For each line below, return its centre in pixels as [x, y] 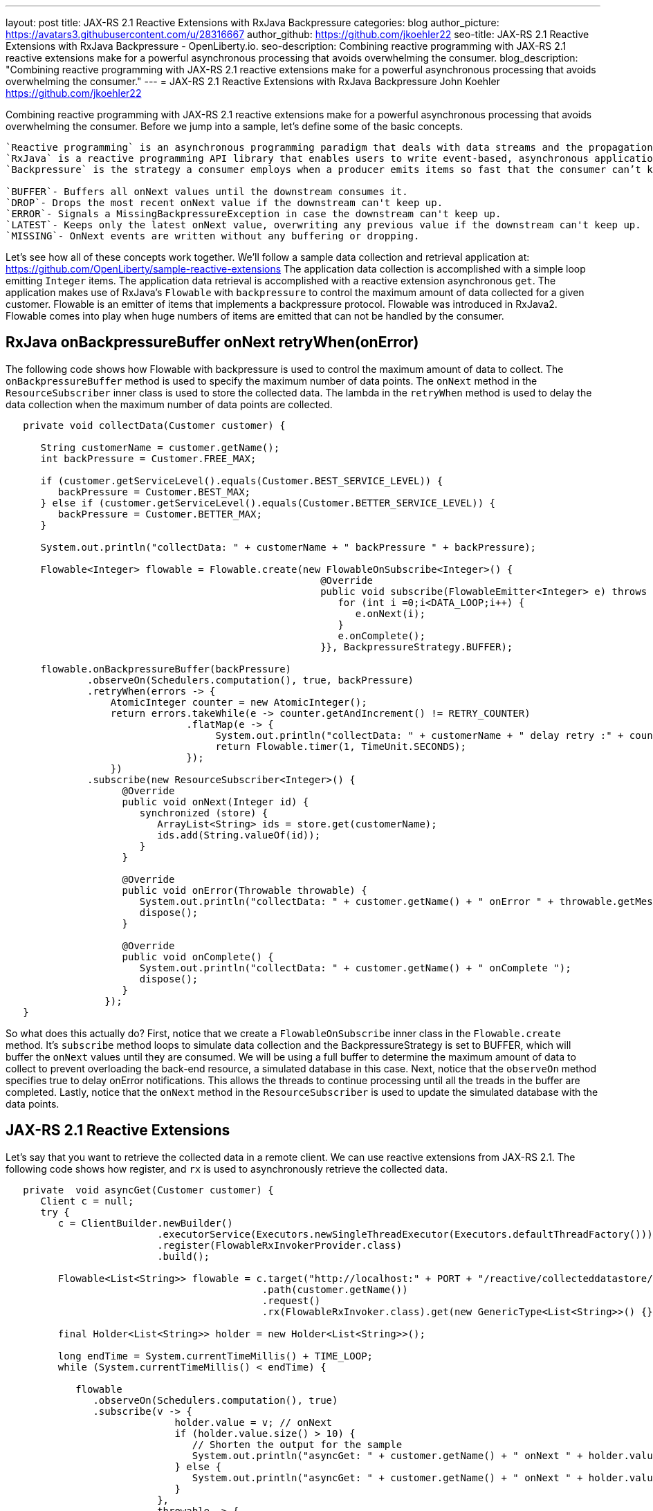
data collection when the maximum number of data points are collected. [169, 404]
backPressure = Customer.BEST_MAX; [154, 492]
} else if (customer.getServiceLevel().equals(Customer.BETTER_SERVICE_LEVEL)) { [268, 503]
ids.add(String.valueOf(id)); [239, 835]
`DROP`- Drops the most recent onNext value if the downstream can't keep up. [224, 203]
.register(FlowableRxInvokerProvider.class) [280, 1245]
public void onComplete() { [198, 956]
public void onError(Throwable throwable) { [245, 890]
